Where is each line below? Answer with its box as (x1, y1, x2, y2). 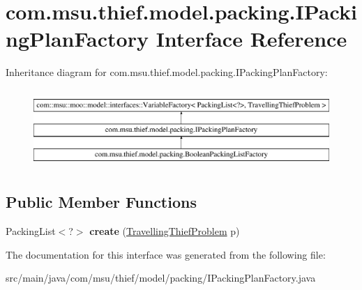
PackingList (6, 224, 56, 238)
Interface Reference (156, 24, 347, 53)
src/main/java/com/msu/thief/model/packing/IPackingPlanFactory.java (6, 270, 316, 285)
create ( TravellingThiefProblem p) (89, 224, 240, 238)
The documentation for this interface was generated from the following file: (6, 247, 326, 261)
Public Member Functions (6, 191, 197, 213)
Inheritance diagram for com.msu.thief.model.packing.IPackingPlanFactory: (6, 65, 328, 79)
